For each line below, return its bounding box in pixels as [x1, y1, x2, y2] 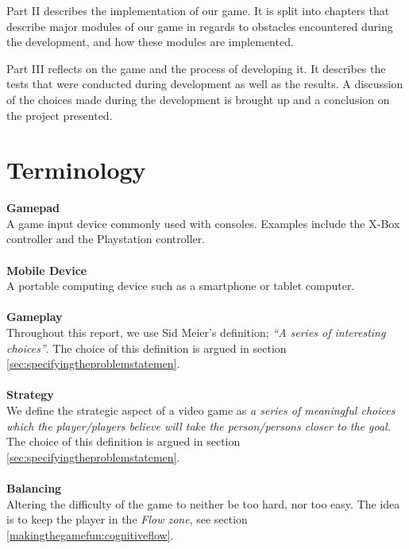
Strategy [6, 386, 54, 403]
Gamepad [6, 199, 60, 216]
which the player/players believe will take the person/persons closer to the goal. [6, 417, 391, 434]
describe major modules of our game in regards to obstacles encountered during [6, 17, 393, 34]
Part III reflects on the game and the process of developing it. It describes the [6, 60, 386, 76]
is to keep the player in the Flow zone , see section [6, 511, 248, 528]
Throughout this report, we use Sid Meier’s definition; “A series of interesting [6, 324, 386, 341]
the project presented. [6, 106, 113, 123]
